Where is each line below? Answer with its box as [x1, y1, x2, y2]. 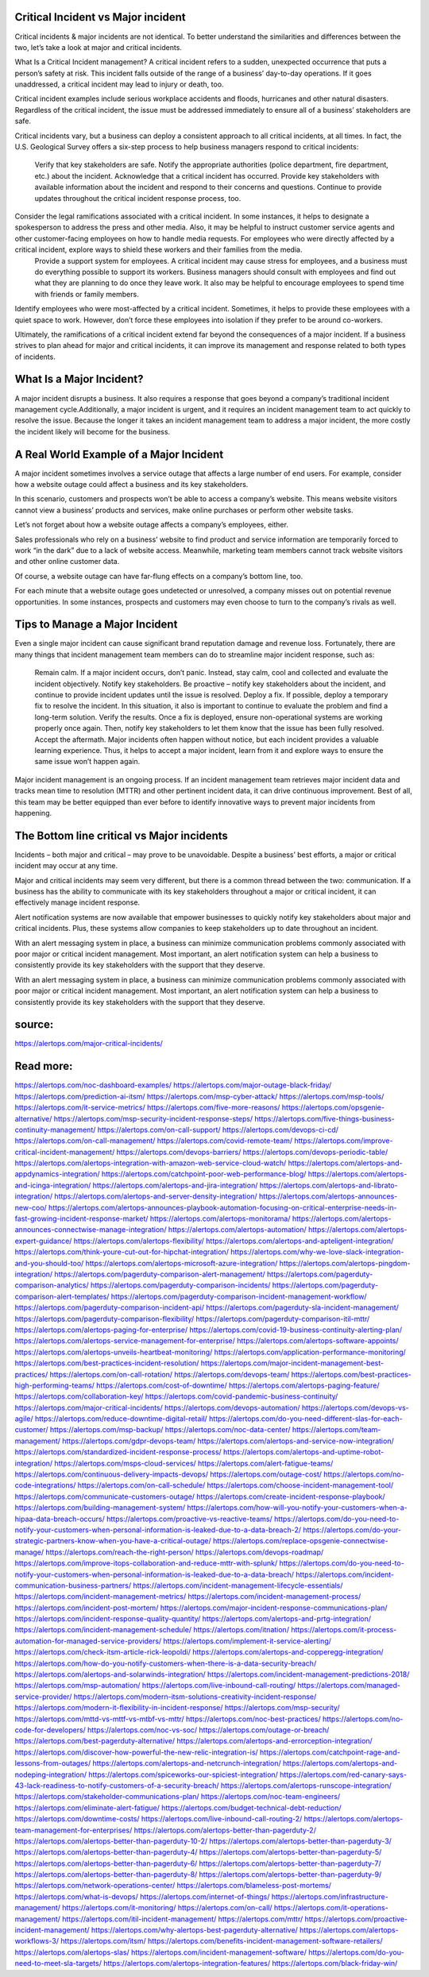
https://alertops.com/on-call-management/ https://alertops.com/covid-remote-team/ [14, 1136, 293, 1145]
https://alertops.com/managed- [297, 1681, 401, 1690]
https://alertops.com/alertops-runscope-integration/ [220, 1780, 392, 1790]
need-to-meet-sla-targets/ [14, 1959, 102, 1968]
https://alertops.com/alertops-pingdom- [279, 1258, 411, 1268]
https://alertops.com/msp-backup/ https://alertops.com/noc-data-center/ [49, 1425, 291, 1434]
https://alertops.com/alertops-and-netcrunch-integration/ [92, 1759, 281, 1768]
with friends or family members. [34, 289, 139, 299]
